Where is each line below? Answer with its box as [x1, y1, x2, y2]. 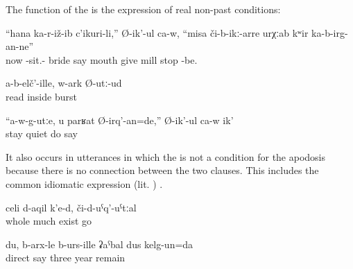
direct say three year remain [6, 250, 126, 265]
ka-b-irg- [311, 25, 348, 40]
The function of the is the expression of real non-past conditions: [6, 2, 281, 16]
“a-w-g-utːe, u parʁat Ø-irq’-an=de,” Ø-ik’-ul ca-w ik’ [6, 112, 234, 127]
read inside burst [6, 89, 77, 103]
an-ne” [6, 39, 34, 53]
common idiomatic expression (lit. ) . [6, 176, 163, 191]
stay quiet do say [6, 126, 78, 141]
